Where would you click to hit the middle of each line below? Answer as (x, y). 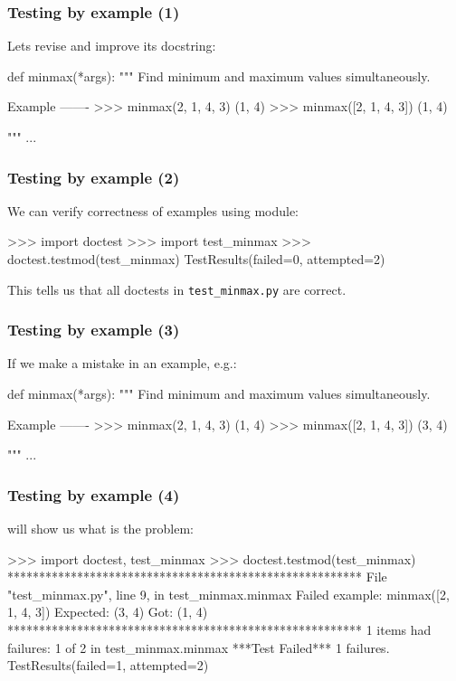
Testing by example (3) (94, 330)
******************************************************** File (197, 577)
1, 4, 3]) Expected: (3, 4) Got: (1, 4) (108, 612)
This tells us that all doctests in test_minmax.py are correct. (177, 289)
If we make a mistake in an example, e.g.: (122, 363)
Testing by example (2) (94, 177)
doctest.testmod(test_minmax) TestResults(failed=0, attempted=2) (196, 259)
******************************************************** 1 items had (219, 630)
